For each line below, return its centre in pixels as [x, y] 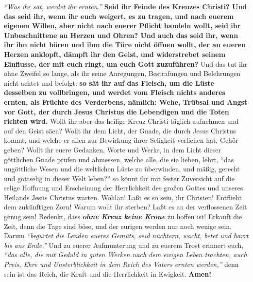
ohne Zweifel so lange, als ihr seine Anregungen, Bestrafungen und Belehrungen [122, 73]
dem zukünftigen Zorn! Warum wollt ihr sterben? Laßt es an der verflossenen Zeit [126, 207]
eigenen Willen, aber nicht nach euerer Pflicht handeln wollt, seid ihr [122, 26]
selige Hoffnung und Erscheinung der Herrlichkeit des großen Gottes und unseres [124, 188]
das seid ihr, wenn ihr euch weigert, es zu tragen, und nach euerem [119, 16]
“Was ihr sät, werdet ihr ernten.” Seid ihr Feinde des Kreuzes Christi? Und [126, 6]
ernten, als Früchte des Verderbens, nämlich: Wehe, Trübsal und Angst [126, 102]
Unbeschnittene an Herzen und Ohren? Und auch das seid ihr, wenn [121, 35]
